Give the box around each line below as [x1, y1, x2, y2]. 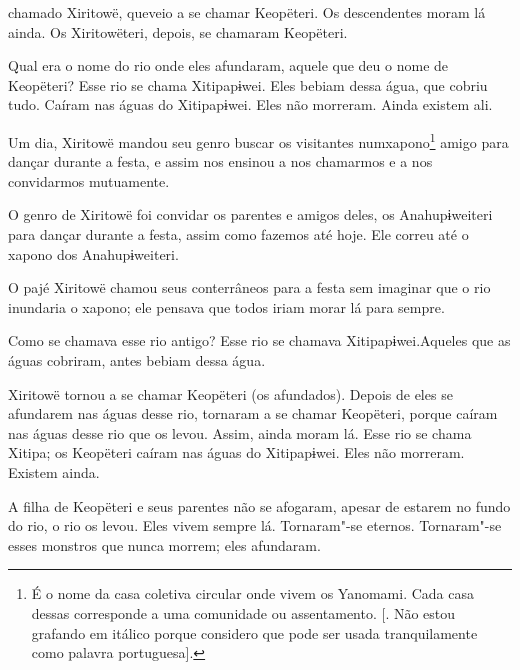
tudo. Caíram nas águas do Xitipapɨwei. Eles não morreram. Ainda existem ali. [8, 94, 493, 115]
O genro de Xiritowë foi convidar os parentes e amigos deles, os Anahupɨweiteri [8, 204, 493, 225]
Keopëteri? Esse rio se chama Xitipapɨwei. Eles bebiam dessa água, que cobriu [8, 74, 488, 95]
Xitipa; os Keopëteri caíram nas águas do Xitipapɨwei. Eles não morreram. [8, 442, 465, 463]
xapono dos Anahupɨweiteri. [8, 243, 179, 264]
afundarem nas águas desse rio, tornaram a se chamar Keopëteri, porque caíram [8, 403, 498, 424]
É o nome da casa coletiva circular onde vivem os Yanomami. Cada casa [31, 583, 475, 604]
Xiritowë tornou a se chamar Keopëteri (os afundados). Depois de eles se [8, 383, 453, 404]
